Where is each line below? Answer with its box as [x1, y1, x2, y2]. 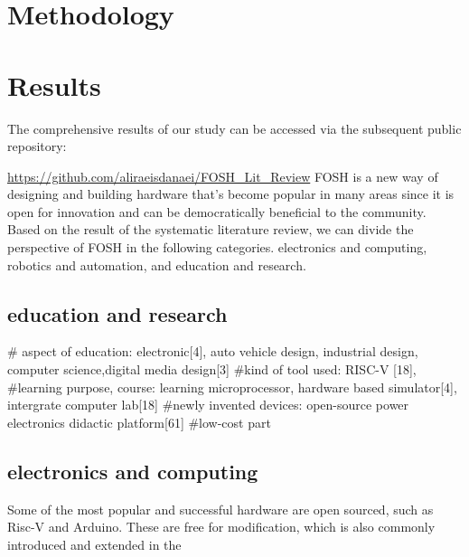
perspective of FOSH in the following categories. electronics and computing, [7, 238, 427, 257]
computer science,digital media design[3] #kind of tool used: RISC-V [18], [7, 360, 417, 379]
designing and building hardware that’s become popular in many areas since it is [7, 184, 455, 203]
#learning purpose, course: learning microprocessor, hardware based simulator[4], [7, 377, 457, 396]
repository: [7, 137, 67, 156]
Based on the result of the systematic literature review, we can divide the [7, 220, 414, 239]
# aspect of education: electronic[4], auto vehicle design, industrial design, [7, 342, 418, 361]
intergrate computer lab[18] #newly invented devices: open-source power [7, 395, 409, 414]
